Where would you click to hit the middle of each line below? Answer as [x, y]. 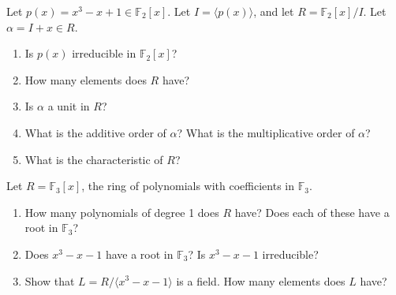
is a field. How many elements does [261, 280]
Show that [50, 280]
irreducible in [104, 53]
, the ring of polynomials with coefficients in [188, 186]
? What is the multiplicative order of [266, 132]
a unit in [69, 106]
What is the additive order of [95, 132]
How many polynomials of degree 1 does [122, 212]
